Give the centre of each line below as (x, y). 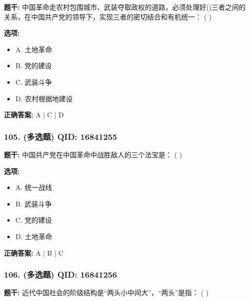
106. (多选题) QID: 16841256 (61, 274)
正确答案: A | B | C (34, 253)
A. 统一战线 (34, 187)
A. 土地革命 (34, 49)
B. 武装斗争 (34, 203)
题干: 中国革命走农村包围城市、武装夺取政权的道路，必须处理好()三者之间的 (125, 7)
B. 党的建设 (34, 66)
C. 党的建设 (34, 220)
